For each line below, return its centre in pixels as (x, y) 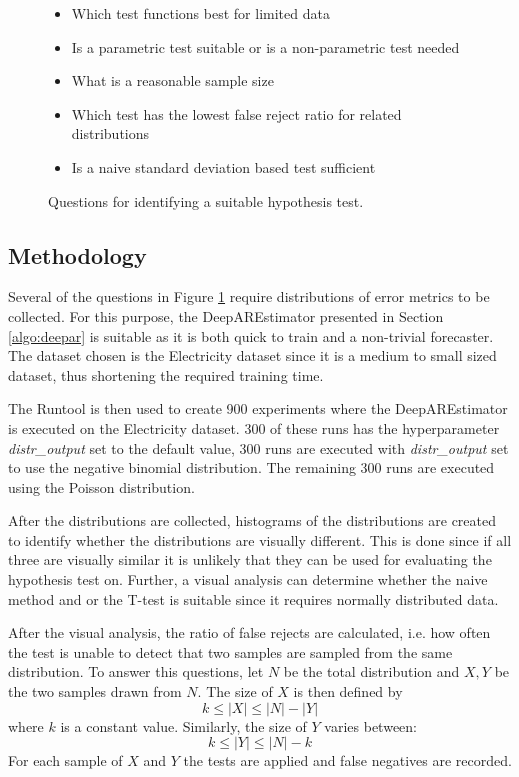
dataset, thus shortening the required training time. (166, 374)
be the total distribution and (371, 671)
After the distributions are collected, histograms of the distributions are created (252, 520)
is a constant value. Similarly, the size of (183, 725)
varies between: (371, 725)
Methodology (77, 254)
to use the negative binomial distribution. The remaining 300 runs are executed (251, 467)
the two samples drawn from (95, 691)
